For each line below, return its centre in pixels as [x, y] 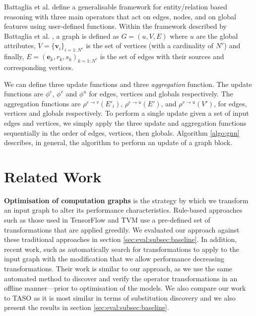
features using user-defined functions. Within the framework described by [116, 26]
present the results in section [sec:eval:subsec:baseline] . [87, 307]
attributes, [20, 45]
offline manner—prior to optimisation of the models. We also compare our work [125, 288]
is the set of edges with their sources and [162, 56]
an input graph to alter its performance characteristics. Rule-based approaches [123, 210]
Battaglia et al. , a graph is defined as [62, 36]
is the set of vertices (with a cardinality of [150, 45]
